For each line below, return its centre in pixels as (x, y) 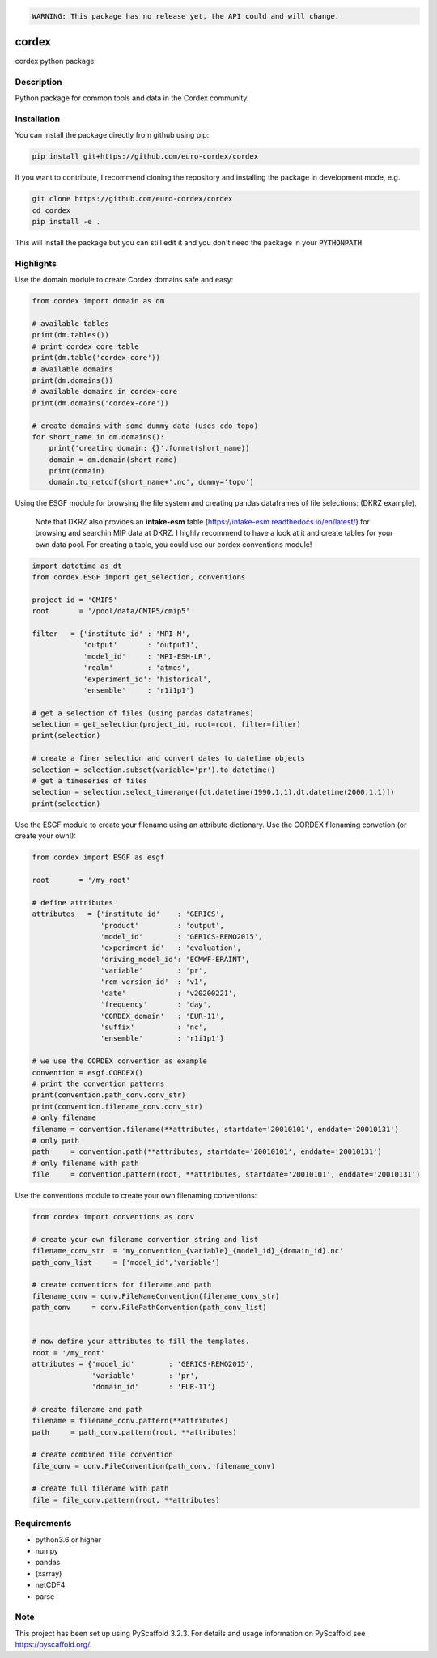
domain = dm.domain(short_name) (113, 460)
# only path (56, 1140)
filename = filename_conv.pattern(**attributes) (130, 1421)
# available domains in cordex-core (105, 392)
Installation (38, 119)
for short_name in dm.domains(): (98, 437)
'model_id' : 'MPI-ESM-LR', (147, 656)
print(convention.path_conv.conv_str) (109, 1095)
